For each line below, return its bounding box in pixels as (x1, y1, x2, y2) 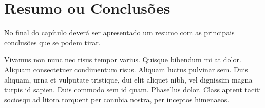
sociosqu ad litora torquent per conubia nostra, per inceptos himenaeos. (4, 94, 230, 104)
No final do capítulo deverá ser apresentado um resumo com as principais (4, 27, 235, 38)
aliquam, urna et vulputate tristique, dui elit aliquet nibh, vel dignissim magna (4, 74, 253, 85)
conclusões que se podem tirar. (4, 37, 101, 47)
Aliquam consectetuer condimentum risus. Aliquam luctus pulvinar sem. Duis (4, 64, 248, 74)
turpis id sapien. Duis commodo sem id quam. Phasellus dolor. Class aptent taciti (4, 84, 261, 95)
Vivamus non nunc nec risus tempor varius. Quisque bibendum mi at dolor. (4, 54, 241, 65)
